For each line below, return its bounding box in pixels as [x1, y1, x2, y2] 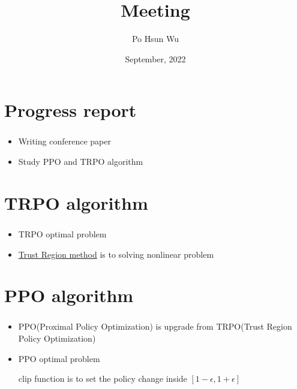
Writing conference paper [18, 135, 111, 147]
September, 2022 [125, 52, 186, 65]
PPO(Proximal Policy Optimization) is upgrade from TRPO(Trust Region [18, 320, 292, 333]
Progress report [4, 98, 137, 122]
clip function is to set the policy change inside [18, 372, 187, 385]
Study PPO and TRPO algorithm [18, 155, 143, 168]
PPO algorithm [4, 283, 134, 307]
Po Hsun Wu [131, 32, 179, 45]
